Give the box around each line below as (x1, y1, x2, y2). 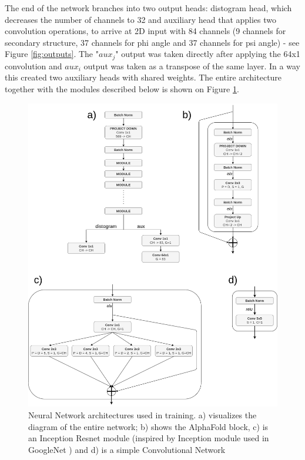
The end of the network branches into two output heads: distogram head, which (5, 2, 292, 14)
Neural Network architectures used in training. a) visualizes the (28, 409, 257, 421)
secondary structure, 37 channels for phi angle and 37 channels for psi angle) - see (5, 36, 300, 48)
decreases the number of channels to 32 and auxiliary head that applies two (5, 13, 277, 25)
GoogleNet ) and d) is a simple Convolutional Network (28, 443, 226, 455)
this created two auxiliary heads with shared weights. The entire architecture (5, 71, 282, 83)
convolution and (5, 59, 62, 72)
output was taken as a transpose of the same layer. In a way (83, 59, 300, 72)
